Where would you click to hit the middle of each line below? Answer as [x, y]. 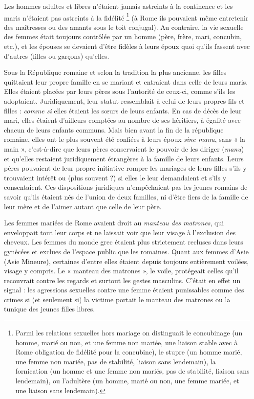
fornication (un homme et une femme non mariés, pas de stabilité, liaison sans [132, 371]
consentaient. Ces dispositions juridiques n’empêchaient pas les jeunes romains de [126, 187]
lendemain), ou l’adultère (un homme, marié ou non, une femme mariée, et [127, 381]
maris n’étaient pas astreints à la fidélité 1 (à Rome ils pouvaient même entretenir [126, 17]
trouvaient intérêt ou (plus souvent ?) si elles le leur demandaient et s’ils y [115, 177]
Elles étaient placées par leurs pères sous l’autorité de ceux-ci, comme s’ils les [120, 91]
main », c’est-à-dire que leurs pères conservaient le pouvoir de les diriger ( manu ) [124, 148]
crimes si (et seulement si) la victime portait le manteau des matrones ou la [117, 299]
